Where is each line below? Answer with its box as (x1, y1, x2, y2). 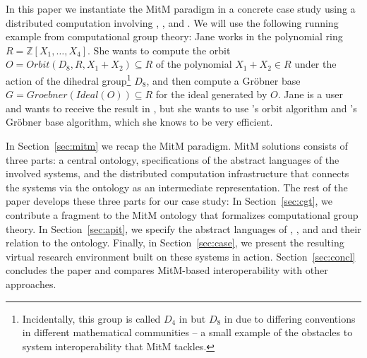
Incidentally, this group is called (22, 311, 161, 326)
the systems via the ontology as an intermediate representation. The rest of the (6, 179, 348, 194)
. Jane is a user (277, 87, 343, 102)
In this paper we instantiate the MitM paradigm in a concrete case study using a (6, 1, 356, 16)
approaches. (6, 276, 56, 291)
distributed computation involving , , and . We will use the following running (6, 15, 339, 30)
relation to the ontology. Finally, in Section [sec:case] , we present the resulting (6, 235, 344, 250)
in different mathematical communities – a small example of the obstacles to (22, 325, 353, 340)
